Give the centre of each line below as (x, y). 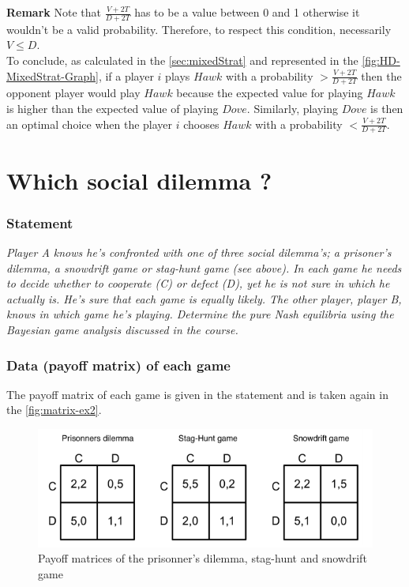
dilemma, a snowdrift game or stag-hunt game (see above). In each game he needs (204, 267)
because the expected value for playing (270, 93)
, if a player (126, 75)
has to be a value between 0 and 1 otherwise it (247, 12)
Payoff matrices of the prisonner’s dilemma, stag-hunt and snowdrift (203, 558)
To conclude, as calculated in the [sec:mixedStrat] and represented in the (182, 60)
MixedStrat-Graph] (53, 75)
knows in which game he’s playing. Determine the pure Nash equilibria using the (200, 314)
